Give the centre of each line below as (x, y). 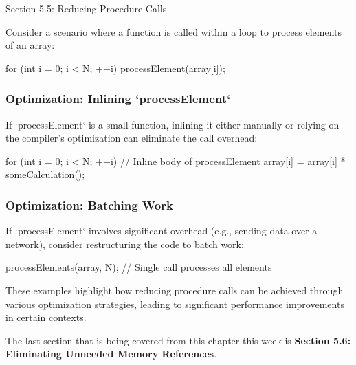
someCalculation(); (45, 174)
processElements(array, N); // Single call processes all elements (139, 267)
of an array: (30, 45)
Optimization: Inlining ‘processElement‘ (118, 99)
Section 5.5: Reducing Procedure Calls (86, 8)
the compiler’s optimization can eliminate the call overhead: (132, 138)
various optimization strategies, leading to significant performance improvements (175, 303)
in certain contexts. (46, 317)
